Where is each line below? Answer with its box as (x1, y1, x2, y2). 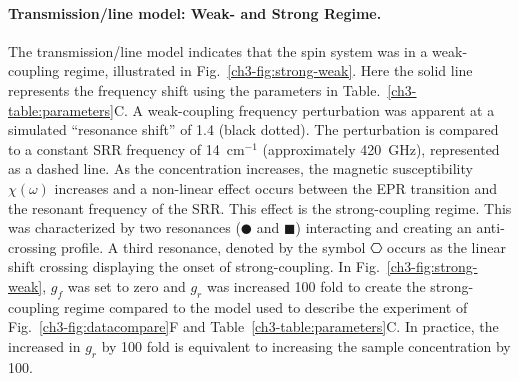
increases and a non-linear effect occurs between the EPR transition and (54, 177, 498, 198)
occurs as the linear (387, 236, 506, 257)
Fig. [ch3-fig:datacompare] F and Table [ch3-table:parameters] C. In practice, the (8, 316, 499, 337)
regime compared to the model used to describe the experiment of (64, 296, 468, 317)
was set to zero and (67, 275, 186, 296)
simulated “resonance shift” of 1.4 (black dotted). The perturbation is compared (8, 119, 499, 140)
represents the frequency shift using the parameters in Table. (8, 79, 381, 100)
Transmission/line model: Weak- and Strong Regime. (8, 2, 382, 23)
